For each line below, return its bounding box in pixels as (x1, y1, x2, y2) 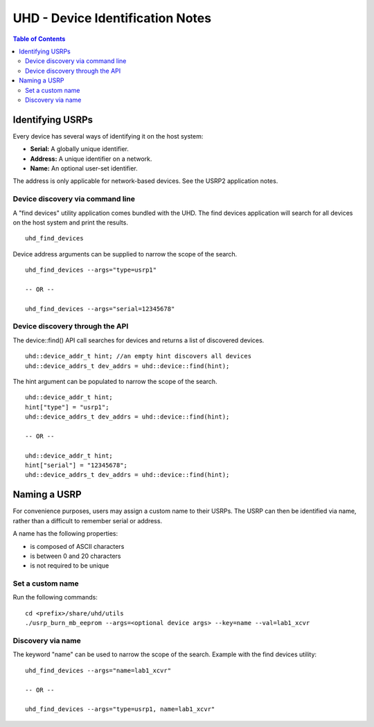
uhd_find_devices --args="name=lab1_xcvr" (25, 666, 172, 674)
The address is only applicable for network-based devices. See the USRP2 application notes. (12, 177, 278, 185)
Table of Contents (12, 35, 66, 43)
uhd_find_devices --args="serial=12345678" (25, 305, 175, 313)
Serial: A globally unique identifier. (30, 145, 130, 153)
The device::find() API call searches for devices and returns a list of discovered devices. (12, 336, 265, 344)
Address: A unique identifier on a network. (30, 155, 152, 163)
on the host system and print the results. (12, 218, 128, 227)
